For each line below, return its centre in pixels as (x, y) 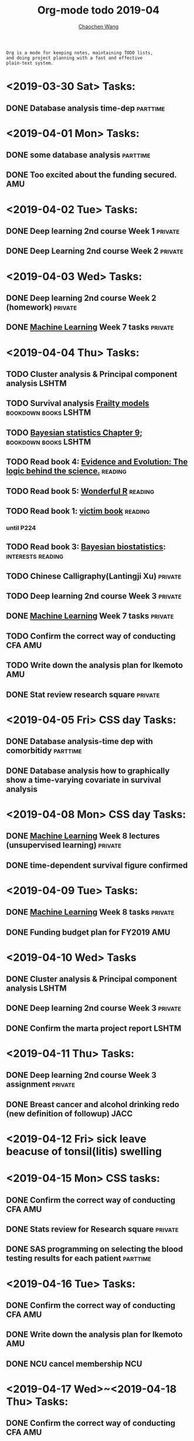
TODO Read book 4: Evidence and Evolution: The (97, 462)
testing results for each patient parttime (79, 1258)
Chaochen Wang (98, 26)
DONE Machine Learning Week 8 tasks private (90, 912)
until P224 (21, 527)
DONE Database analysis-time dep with (80, 741)
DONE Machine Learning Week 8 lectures (83, 836)
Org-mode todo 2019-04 (98, 10)
